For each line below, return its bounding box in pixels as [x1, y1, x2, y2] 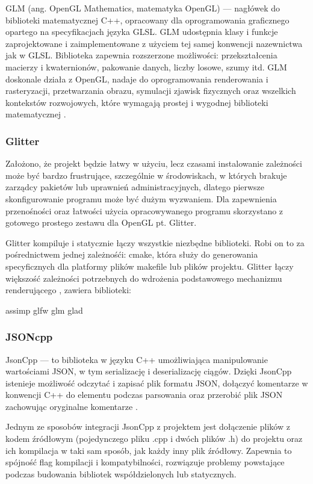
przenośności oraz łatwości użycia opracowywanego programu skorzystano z [5, 204, 284, 217]
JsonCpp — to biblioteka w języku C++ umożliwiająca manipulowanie [5, 353, 268, 365]
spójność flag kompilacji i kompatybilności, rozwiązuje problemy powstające [5, 456, 285, 468]
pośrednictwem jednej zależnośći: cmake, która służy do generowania [5, 248, 258, 261]
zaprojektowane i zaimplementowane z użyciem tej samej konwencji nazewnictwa [5, 37, 303, 49]
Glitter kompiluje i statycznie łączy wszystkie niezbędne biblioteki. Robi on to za [5, 236, 305, 249]
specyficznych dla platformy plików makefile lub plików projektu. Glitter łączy [5, 259, 294, 272]
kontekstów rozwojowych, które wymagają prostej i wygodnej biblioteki [5, 96, 268, 108]
